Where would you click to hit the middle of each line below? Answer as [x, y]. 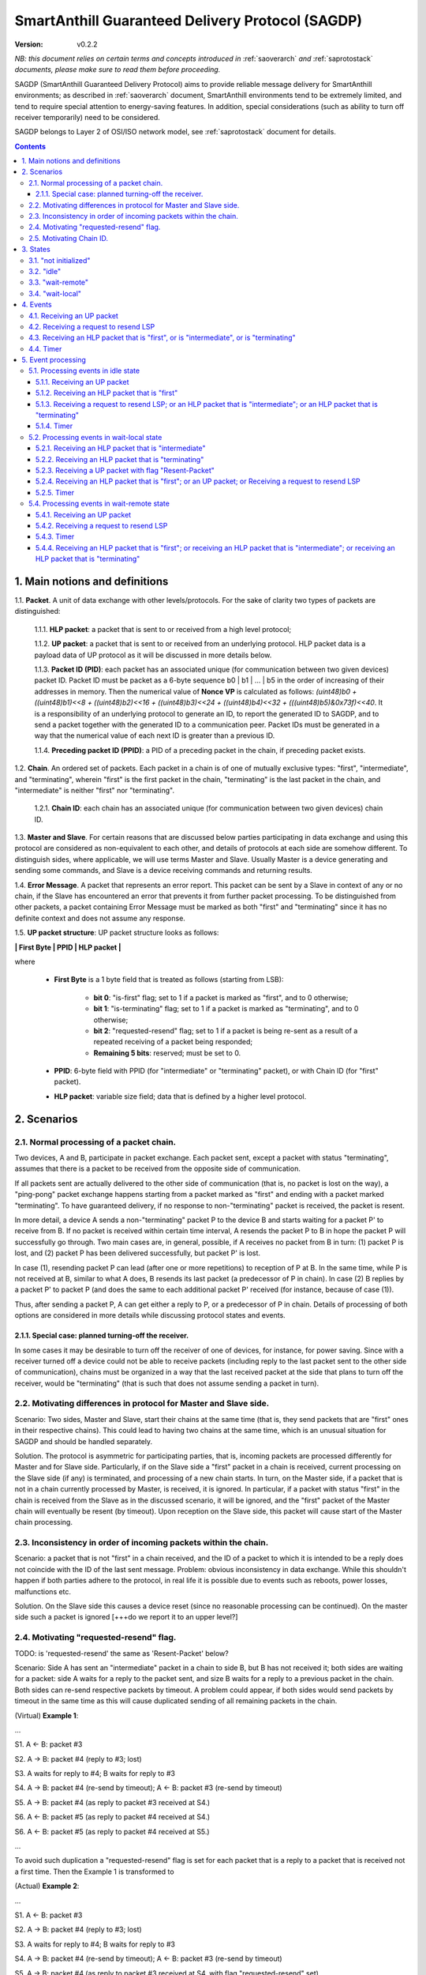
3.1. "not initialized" [60, 260]
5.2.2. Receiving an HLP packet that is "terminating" [120, 459]
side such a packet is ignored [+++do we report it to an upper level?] [126, 1617]
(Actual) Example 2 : [47, 1886]
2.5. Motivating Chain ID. [68, 238]
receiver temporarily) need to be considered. [88, 117]
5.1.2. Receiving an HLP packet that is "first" [107, 393]
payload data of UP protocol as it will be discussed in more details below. [153, 655]
